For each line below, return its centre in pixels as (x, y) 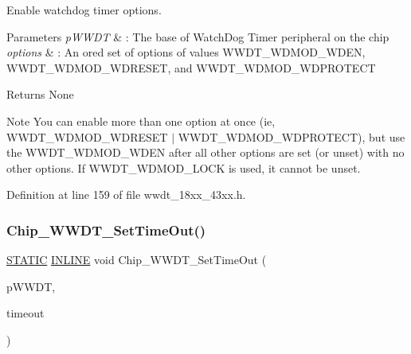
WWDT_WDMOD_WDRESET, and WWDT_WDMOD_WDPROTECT (191, 67)
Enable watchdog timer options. (84, 10)
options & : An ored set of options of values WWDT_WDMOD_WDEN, (186, 52)
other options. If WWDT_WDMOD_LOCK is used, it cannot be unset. (184, 167)
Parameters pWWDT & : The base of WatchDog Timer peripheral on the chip (198, 36)
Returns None (40, 94)
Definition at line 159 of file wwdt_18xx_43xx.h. (126, 195)
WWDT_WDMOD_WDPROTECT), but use (292, 136)
